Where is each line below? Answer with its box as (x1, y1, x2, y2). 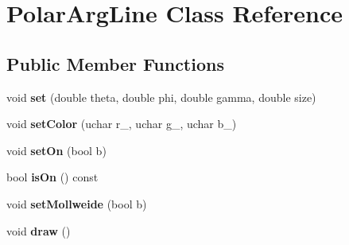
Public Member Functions (6, 51, 224, 76)
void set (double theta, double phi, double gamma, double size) (6, 88, 316, 105)
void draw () (6, 222, 71, 239)
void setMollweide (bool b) (6, 195, 147, 212)
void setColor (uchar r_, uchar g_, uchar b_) (6, 115, 237, 132)
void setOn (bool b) (6, 142, 107, 158)
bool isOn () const (6, 169, 99, 185)
